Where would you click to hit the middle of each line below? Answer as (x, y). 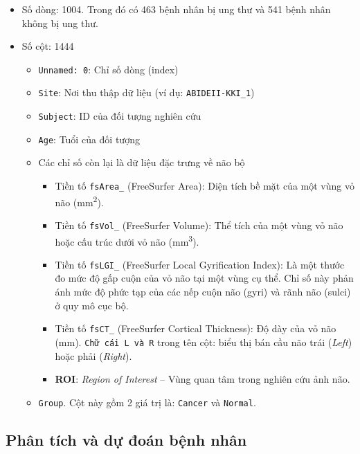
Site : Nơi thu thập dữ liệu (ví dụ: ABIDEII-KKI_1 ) (146, 92)
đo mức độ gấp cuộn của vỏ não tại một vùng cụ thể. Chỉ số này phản (204, 278)
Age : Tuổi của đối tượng (89, 139)
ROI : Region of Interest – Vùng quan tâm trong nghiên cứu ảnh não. (202, 379)
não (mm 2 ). (79, 201)
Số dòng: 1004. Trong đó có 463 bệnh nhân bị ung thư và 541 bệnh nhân (176, 9)
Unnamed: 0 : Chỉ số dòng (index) (108, 69)
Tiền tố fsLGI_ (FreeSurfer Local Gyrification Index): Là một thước (200, 264)
